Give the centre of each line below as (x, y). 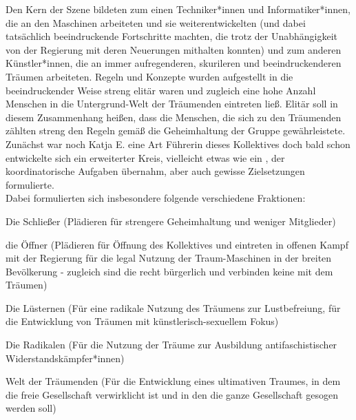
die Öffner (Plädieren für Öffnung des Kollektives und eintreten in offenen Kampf (177, 244)
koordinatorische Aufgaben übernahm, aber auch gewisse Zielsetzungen (155, 171)
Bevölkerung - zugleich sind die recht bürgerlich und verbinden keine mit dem (169, 271)
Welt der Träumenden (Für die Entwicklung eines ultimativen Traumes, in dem (173, 381)
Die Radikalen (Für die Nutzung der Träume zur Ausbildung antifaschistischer (171, 345)
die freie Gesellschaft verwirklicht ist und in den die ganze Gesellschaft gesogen (172, 394)
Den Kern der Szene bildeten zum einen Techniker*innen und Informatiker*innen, (178, 9)
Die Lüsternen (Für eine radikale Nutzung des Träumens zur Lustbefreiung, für (173, 307)
